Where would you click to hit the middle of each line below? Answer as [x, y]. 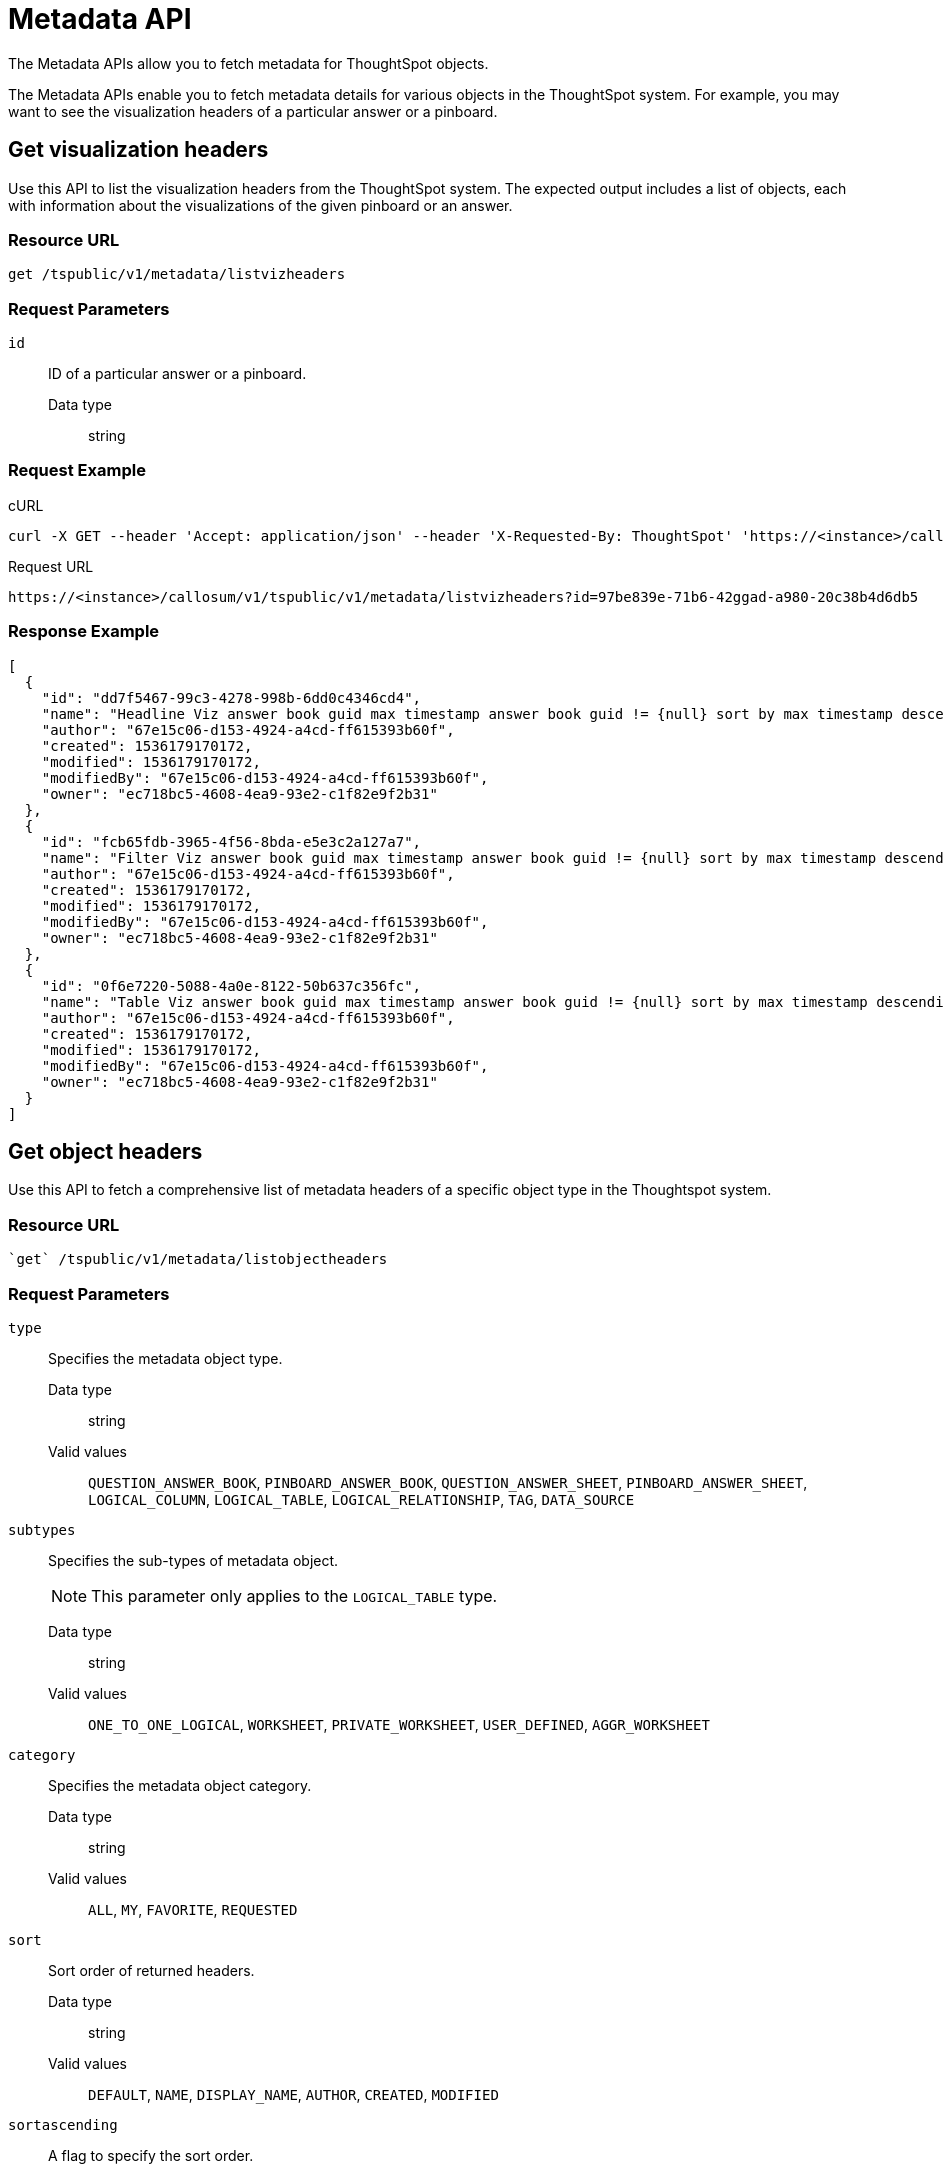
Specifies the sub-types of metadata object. [193, 1560]
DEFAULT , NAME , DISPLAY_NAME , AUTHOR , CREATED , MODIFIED [293, 2094]
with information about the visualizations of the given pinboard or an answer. [260, 205]
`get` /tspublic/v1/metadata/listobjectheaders [198, 1259]
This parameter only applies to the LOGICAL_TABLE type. [294, 1595]
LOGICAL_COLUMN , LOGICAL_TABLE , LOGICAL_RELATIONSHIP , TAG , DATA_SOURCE [361, 1499]
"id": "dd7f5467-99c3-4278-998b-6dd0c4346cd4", [231, 697]
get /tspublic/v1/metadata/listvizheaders [177, 274]
